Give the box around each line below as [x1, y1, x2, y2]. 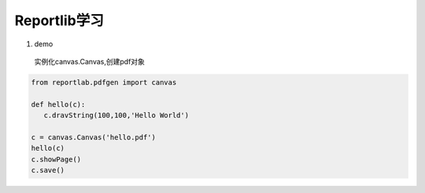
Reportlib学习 [14, 12, 104, 29]
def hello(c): [31, 100, 86, 109]
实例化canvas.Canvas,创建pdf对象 [34, 56, 146, 66]
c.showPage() [31, 155, 82, 164]
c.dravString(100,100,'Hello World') [43, 111, 189, 120]
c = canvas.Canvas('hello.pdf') [31, 133, 157, 141]
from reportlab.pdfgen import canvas [31, 78, 177, 86]
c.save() [31, 166, 65, 175]
